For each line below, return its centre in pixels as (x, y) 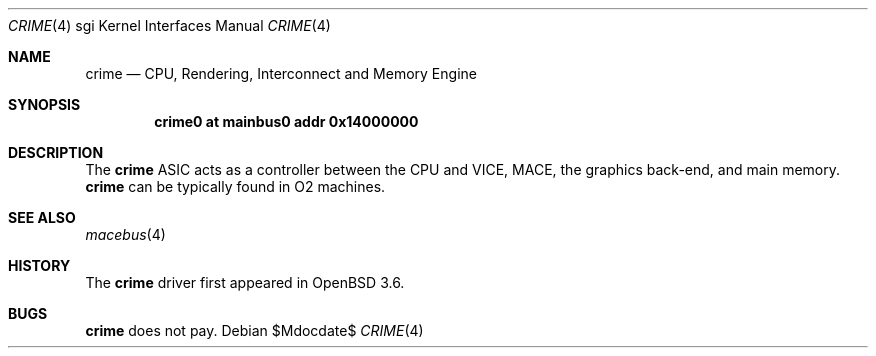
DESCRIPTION (56, 152)
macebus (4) (125, 234)
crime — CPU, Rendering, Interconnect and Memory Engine (281, 73)
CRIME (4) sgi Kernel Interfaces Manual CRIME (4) (169, 25)
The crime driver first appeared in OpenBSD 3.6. (245, 282)
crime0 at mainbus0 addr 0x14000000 (286, 121)
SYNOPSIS (44, 104)
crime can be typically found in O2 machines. (235, 186)
